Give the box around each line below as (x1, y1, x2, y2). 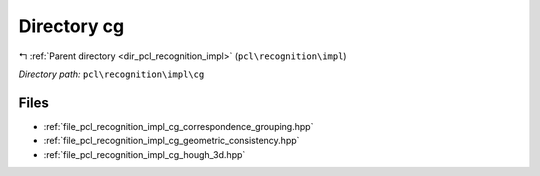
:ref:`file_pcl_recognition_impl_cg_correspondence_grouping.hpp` (43, 120, 314, 132)
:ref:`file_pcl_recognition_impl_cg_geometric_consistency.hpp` (43, 135, 300, 147)
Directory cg (18, 15, 125, 37)
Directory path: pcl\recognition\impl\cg (18, 68, 205, 80)
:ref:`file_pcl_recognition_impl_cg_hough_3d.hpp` (43, 148, 246, 160)
